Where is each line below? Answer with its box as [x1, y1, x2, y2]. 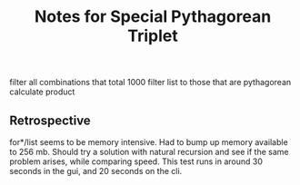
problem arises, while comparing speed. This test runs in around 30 [9, 156, 264, 167]
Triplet [126, 25, 179, 46]
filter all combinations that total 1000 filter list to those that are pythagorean [9, 77, 292, 88]
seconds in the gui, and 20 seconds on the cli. [9, 166, 183, 176]
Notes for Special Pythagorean [34, 6, 272, 27]
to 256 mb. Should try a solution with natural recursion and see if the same [9, 147, 289, 157]
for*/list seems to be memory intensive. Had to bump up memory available [9, 137, 288, 147]
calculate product [9, 86, 75, 97]
